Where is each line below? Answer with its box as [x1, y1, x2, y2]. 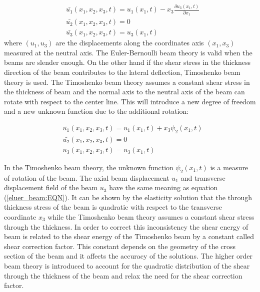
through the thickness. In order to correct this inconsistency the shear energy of [4, 221, 248, 232]
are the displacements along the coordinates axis [55, 37, 204, 48]
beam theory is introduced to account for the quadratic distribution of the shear [4, 260, 250, 271]
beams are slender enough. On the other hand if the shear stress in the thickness [4, 57, 251, 67]
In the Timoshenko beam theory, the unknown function [4, 162, 173, 172]
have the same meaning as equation [109, 182, 218, 193]
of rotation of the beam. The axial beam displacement [4, 172, 169, 183]
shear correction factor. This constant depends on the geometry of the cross [4, 241, 236, 251]
